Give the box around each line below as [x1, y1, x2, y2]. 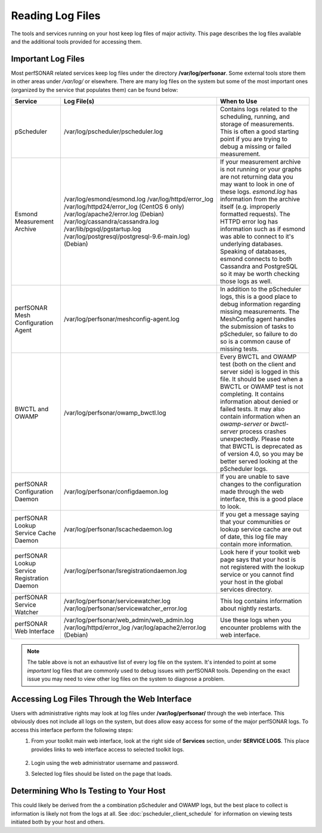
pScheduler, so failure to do [219, 330, 298, 338]
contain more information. [219, 540, 293, 549]
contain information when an [219, 412, 301, 421]
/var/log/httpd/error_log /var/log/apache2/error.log [63, 623, 206, 632]
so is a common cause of [219, 338, 291, 346]
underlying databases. [219, 240, 283, 248]
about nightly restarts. [219, 604, 282, 612]
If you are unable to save [219, 473, 289, 481]
